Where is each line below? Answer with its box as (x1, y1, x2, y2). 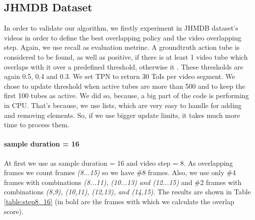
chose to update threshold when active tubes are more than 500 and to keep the (4, 80, 245, 91)
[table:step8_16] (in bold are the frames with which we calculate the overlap (4, 196, 234, 206)
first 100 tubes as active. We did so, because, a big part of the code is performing (4, 90, 249, 101)
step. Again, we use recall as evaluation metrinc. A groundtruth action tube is (4, 42, 240, 52)
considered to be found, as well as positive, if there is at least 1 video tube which (4, 51, 248, 62)
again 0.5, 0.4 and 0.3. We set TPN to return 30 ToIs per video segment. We (4, 71, 235, 81)
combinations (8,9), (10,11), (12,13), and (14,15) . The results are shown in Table (4, 186, 251, 197)
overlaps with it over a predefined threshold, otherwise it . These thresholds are (4, 61, 244, 72)
